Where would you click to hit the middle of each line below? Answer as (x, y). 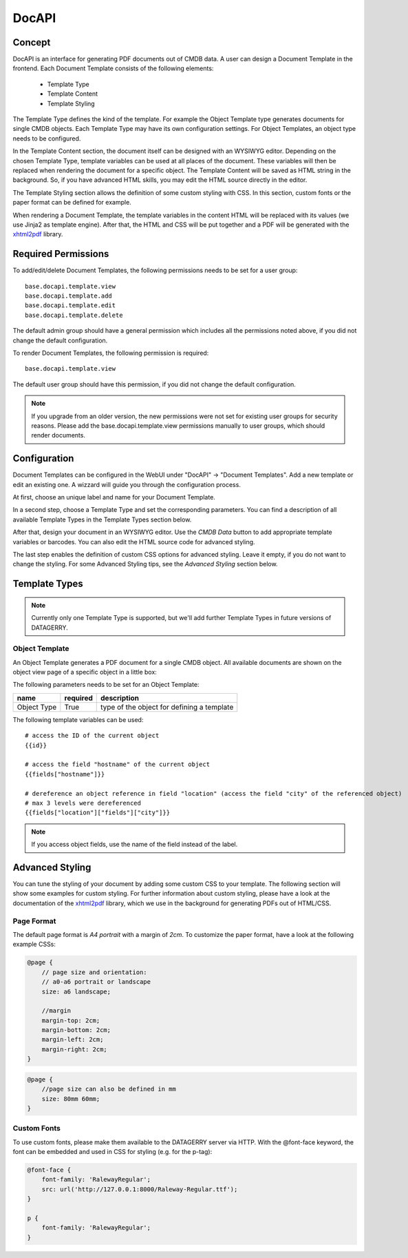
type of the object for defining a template (167, 707)
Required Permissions (61, 254)
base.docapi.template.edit (71, 306)
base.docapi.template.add (69, 296)
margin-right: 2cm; (75, 1049)
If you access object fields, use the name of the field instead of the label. (135, 845)
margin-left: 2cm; (73, 1040)
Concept (32, 42)
